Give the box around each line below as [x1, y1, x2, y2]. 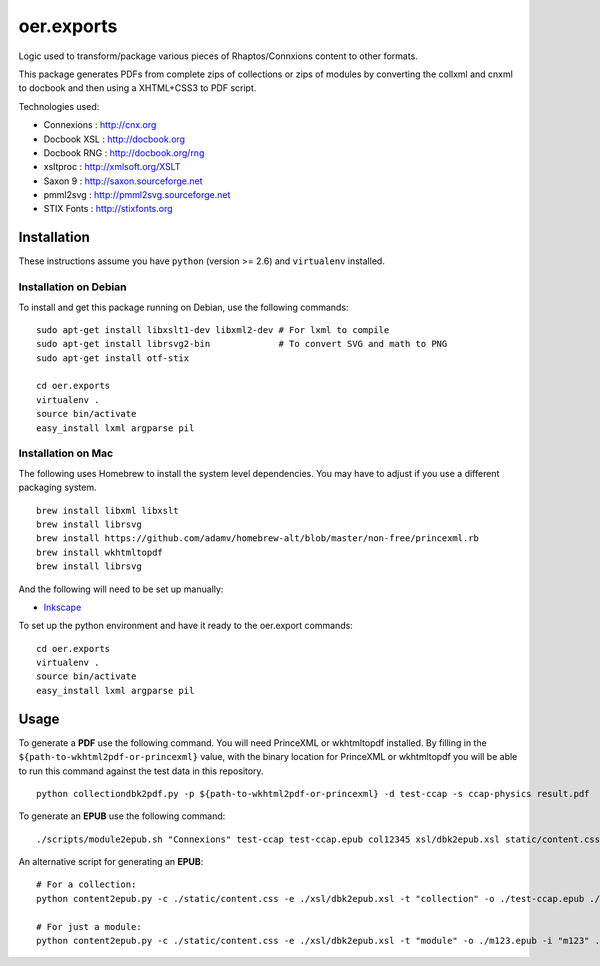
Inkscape [43, 601, 82, 613]
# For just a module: [36, 921, 142, 932]
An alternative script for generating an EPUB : [18, 856, 204, 868]
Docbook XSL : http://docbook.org [43, 133, 185, 145]
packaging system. [18, 481, 97, 494]
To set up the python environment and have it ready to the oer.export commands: [18, 620, 354, 632]
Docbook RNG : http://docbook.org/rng [43, 146, 205, 159]
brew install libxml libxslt [36, 505, 179, 516]
